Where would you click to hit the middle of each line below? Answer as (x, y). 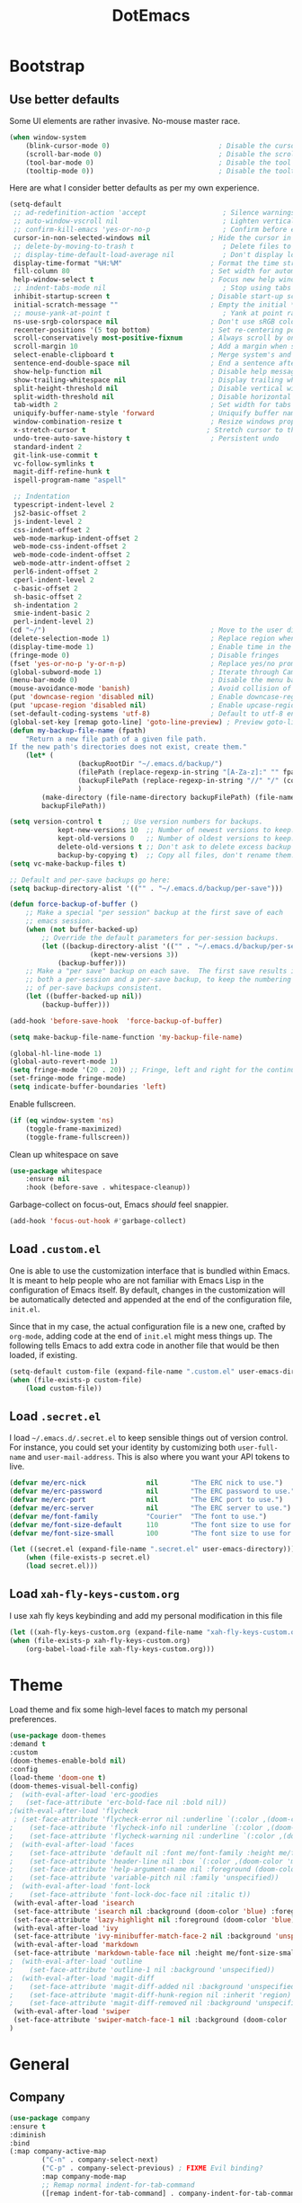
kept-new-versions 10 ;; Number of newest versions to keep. (176, 831)
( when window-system (48, 138)
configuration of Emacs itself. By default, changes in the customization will (147, 1290)
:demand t (28, 1745)
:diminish (28, 2135)
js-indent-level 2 (48, 521)
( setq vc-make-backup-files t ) (68, 864)
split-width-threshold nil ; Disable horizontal (152, 396)
